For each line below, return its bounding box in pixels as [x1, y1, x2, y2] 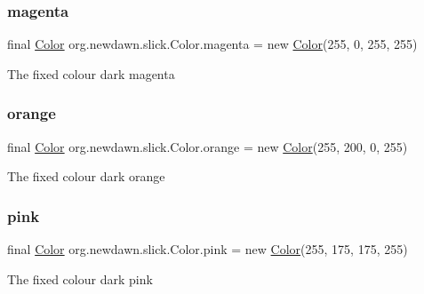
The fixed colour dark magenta [7, 64, 175, 83]
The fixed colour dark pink [7, 269, 153, 288]
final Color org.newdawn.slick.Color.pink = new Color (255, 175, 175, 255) [7, 240, 408, 258]
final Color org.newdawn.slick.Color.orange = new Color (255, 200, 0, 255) [7, 137, 408, 155]
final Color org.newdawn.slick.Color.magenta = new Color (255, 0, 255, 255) [7, 35, 418, 53]
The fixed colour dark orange [7, 167, 165, 186]
